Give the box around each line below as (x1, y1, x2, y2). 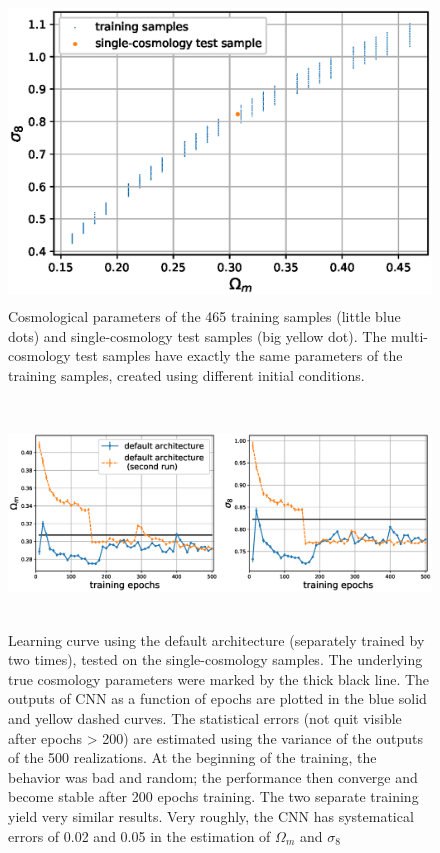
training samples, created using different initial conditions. (8, 364, 365, 385)
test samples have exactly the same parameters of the (75, 345, 403, 366)
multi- (391, 325, 429, 346)
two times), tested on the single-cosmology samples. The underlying (8, 649, 423, 670)
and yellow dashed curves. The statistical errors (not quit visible (8, 708, 402, 729)
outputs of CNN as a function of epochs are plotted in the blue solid (8, 688, 427, 709)
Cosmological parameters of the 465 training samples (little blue (8, 305, 401, 326)
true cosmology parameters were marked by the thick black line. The (8, 668, 430, 689)
